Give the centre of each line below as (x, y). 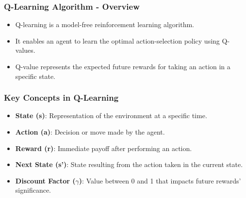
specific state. (35, 76)
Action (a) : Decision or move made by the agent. (90, 132)
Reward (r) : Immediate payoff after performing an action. (104, 148)
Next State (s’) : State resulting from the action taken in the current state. (129, 164)
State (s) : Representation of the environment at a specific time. (111, 115)
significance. (33, 190)
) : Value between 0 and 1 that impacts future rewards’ (160, 180)
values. (25, 50)
